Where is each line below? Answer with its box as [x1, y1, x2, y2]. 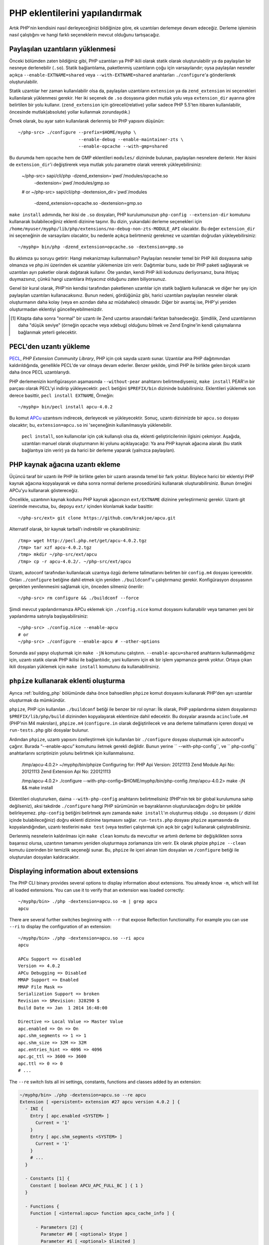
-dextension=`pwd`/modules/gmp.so [34, 180, 110, 186]
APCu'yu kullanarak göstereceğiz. [9, 487, 79, 493]
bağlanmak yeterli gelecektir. [18, 329, 77, 335]
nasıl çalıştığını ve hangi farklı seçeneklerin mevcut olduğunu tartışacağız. [9, 31, 160, 37]
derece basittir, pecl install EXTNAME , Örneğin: [9, 392, 114, 398]
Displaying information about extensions [9, 867, 138, 875]
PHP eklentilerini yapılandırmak [9, 7, 142, 18]
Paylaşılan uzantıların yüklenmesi [9, 45, 116, 53]
